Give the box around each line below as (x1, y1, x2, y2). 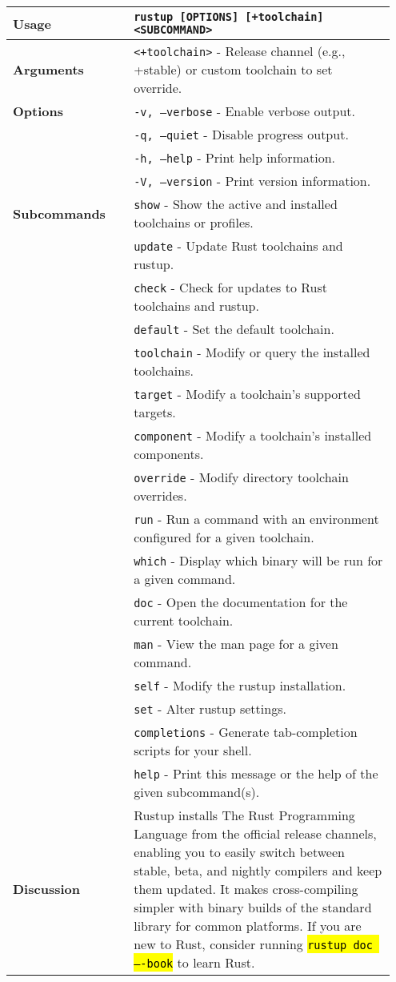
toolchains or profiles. (134, 213, 254, 231)
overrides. (134, 486, 187, 505)
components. (134, 445, 204, 463)
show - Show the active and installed (134, 195, 338, 213)
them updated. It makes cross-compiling (134, 879, 358, 898)
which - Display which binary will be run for (134, 551, 383, 569)
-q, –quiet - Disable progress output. (134, 125, 349, 143)
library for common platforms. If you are (134, 916, 362, 935)
